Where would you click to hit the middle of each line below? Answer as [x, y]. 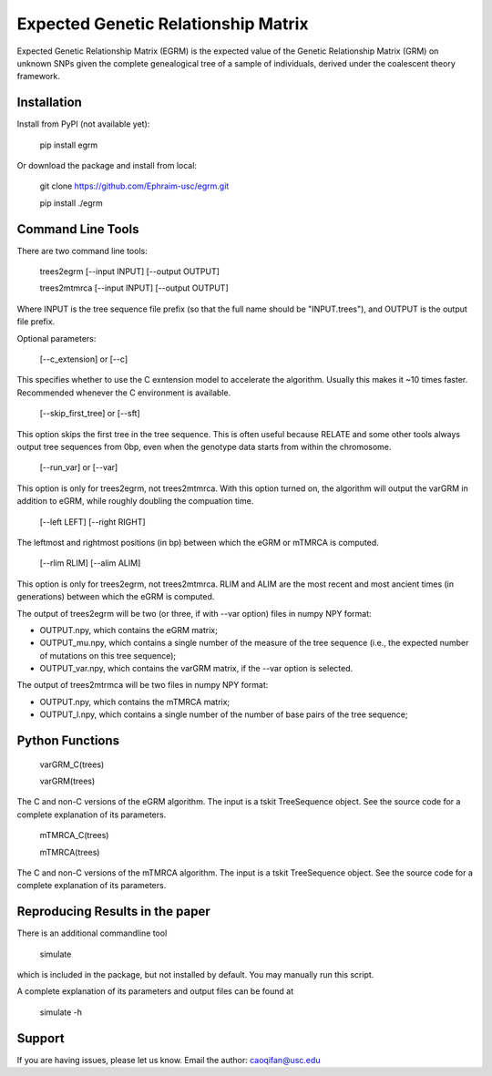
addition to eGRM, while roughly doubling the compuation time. [135, 501]
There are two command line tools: [82, 251]
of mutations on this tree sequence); [108, 655]
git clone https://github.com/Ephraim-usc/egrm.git [134, 186]
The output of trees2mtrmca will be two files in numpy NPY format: [143, 685]
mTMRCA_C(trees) [74, 835]
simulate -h [61, 1012]
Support [41, 1038]
